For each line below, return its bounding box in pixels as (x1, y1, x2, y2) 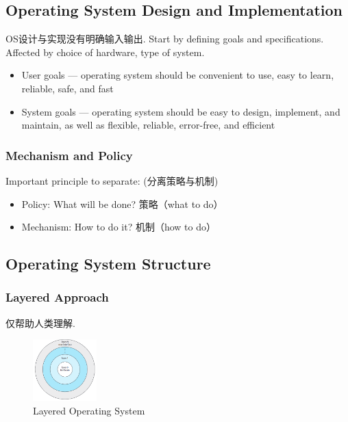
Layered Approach (5, 289, 109, 306)
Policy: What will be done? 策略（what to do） (21, 196, 223, 211)
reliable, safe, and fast (21, 81, 114, 95)
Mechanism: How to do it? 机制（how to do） (21, 220, 216, 234)
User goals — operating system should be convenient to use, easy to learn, (21, 68, 334, 82)
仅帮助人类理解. (5, 315, 75, 330)
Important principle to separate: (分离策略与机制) (5, 173, 219, 187)
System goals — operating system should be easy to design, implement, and (21, 104, 340, 118)
